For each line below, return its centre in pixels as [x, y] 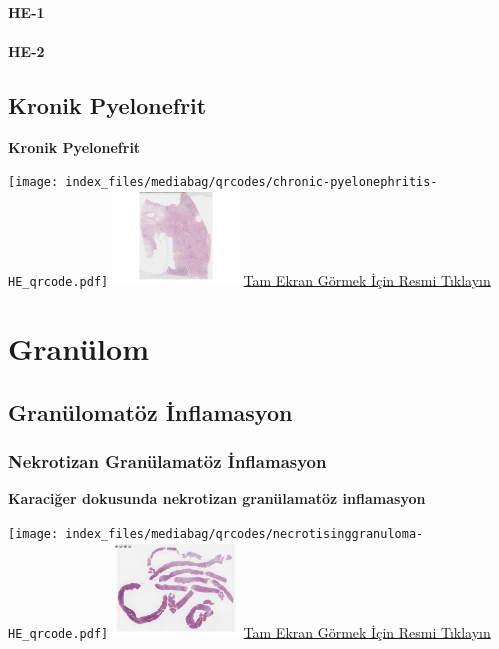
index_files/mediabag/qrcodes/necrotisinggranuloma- [244, 533]
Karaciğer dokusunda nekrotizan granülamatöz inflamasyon [217, 498]
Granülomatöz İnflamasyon [150, 411]
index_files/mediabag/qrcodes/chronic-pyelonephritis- [251, 182]
